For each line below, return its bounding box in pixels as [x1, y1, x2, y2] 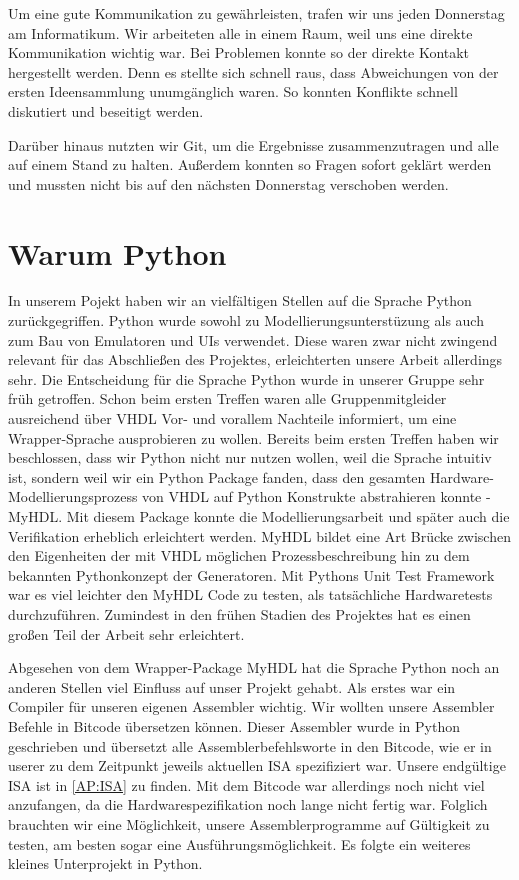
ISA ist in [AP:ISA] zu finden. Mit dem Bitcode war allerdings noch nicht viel [8, 774, 485, 795]
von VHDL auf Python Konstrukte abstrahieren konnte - [142, 486, 491, 507]
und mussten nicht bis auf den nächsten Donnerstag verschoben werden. [8, 173, 449, 194]
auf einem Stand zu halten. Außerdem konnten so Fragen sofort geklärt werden [8, 154, 492, 175]
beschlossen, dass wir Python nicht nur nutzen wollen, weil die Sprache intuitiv [8, 447, 492, 468]
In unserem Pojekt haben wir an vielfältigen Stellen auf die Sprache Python [8, 290, 472, 311]
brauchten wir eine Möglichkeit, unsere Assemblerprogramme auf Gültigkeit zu [8, 813, 490, 834]
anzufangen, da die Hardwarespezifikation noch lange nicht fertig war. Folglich [8, 794, 488, 815]
